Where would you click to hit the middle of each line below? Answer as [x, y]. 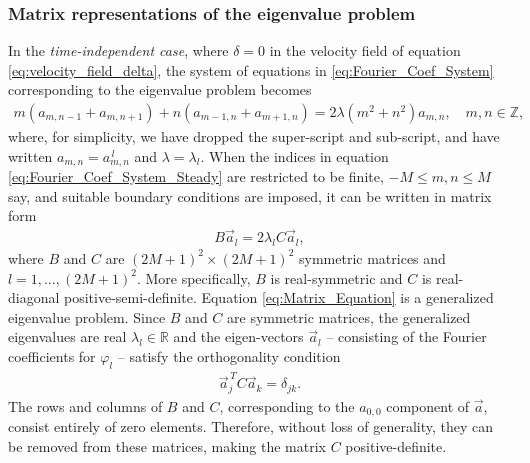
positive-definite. [396, 445]
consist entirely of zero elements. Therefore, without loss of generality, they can [251, 426]
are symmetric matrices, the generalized [349, 316]
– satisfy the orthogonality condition [229, 355]
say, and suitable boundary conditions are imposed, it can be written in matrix [250, 195]
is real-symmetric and [336, 277]
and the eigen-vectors [238, 336]
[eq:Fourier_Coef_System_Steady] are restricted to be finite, [196, 176]
